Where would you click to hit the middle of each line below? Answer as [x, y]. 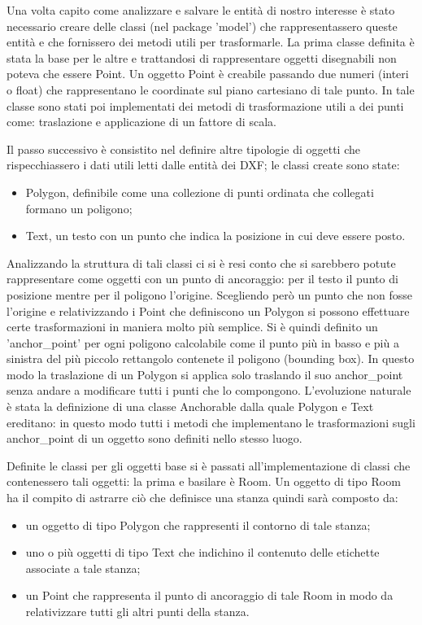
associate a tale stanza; [83, 568]
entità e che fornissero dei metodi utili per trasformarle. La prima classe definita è [211, 42]
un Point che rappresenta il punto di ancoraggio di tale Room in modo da [209, 595]
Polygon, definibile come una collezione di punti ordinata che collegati [200, 192]
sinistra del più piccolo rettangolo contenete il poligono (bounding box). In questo [211, 358]
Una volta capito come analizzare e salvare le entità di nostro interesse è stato [201, 10]
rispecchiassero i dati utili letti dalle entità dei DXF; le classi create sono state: [203, 165]
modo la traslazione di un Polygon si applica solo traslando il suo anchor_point [205, 374]
